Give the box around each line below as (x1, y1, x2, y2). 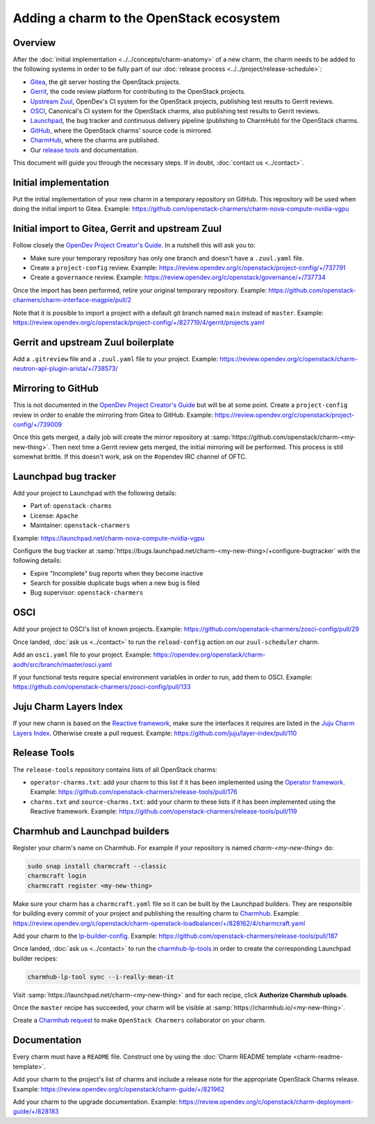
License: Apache (30, 511, 78, 520)
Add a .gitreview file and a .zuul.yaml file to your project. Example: (12, 354, 219, 363)
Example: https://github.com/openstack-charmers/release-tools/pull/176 (30, 788, 237, 796)
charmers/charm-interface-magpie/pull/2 (12, 296, 132, 304)
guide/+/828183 (12, 1107, 59, 1116)
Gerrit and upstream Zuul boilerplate (12, 336, 174, 348)
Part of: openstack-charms (30, 502, 112, 510)
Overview (12, 37, 56, 49)
